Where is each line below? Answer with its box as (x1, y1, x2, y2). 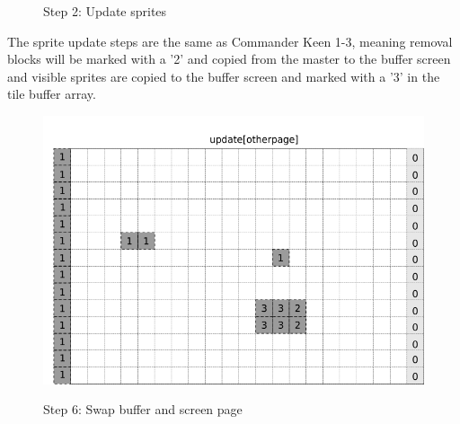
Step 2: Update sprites (43, 2, 167, 20)
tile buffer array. (7, 84, 96, 103)
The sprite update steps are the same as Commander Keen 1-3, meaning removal (7, 31, 453, 50)
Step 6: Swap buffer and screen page (43, 400, 243, 419)
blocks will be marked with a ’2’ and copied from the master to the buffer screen (7, 49, 451, 68)
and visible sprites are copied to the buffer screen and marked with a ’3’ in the (7, 66, 440, 85)
